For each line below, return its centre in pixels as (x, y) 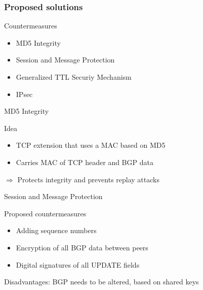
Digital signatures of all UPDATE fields (78, 264)
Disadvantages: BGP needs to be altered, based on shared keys (101, 282)
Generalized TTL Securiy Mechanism (74, 77)
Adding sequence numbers (56, 230)
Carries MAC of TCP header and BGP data (85, 162)
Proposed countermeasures (45, 213)
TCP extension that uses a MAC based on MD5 (91, 145)
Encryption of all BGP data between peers (82, 247)
